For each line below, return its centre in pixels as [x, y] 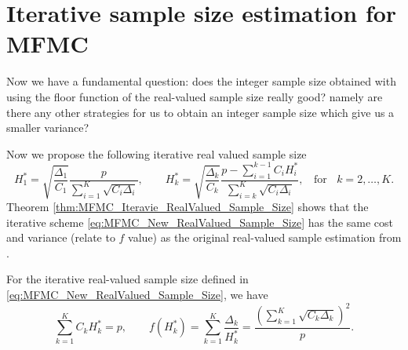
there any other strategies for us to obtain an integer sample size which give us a [200, 112]
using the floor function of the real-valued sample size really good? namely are [195, 96]
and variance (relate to [61, 237]
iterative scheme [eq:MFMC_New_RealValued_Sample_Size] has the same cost [200, 222]
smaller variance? [48, 128]
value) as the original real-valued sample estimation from [265, 237]
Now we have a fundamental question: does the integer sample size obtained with [201, 81]
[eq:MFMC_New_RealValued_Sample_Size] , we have [137, 294]
